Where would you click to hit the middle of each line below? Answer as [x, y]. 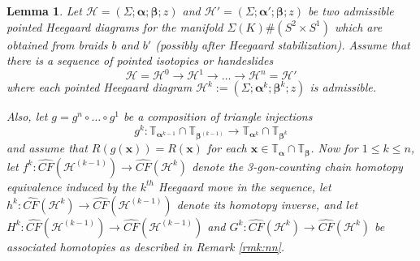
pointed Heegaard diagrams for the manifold [115, 26]
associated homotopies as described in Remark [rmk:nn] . [146, 246]
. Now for [334, 148]
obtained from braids [57, 44]
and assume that [47, 148]
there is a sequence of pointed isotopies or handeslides [140, 60]
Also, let [27, 116]
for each [227, 148]
